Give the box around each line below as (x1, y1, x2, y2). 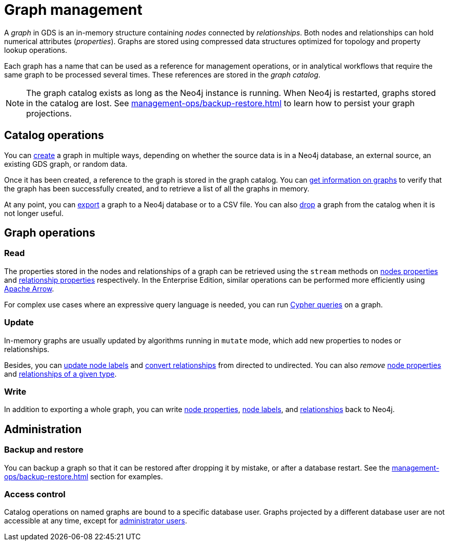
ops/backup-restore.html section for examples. (4, 472, 163, 481)
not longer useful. (4, 208, 64, 218)
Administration (4, 422, 82, 436)
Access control (4, 489, 66, 499)
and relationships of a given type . (4, 369, 117, 378)
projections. (26, 108, 72, 119)
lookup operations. (4, 45, 67, 54)
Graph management (4, 1, 142, 18)
